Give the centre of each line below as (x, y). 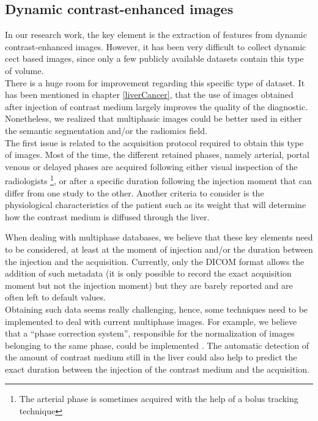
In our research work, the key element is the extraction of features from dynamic (156, 35)
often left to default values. (55, 297)
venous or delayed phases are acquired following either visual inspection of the (151, 166)
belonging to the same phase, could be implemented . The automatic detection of (157, 345)
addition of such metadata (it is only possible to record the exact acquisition (148, 273)
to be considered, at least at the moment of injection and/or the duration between (159, 249)
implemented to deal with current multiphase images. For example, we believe (151, 321)
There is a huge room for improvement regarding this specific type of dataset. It (155, 82)
